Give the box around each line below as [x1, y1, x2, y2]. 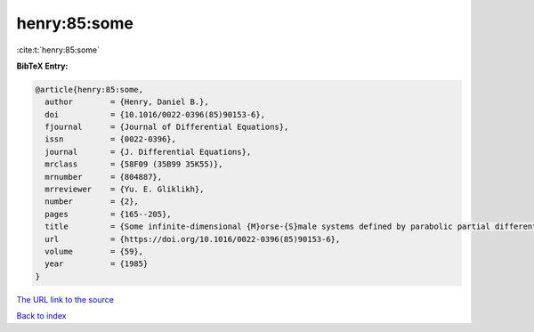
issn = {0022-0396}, [44, 134, 177, 144]
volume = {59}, [44, 247, 144, 256]
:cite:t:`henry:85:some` [16, 45, 101, 55]
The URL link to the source [16, 294, 115, 304]
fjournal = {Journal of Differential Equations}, [44, 122, 289, 133]
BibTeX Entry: [16, 61, 69, 71]
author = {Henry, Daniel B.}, [44, 97, 209, 107]
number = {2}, [44, 197, 140, 206]
